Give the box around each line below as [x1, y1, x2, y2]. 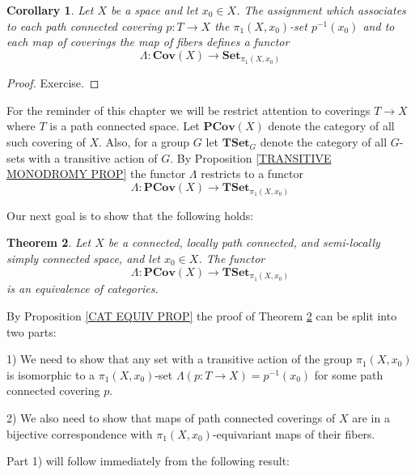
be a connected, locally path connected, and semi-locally [108, 234, 380, 251]
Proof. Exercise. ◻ [6, 74, 100, 91]
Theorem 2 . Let [6, 234, 91, 251]
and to [362, 17, 395, 34]
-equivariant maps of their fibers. [212, 425, 375, 442]
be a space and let [111, 2, 198, 18]
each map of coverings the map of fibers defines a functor [6, 33, 290, 50]
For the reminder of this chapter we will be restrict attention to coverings [6, 101, 371, 118]
